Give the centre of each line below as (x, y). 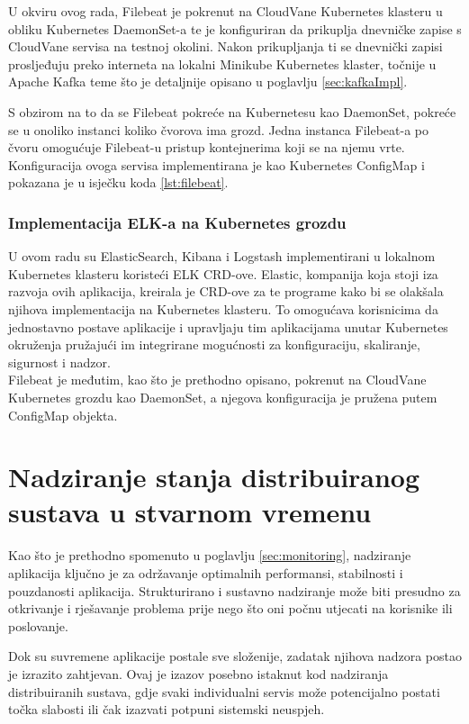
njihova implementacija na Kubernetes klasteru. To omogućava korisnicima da (223, 308)
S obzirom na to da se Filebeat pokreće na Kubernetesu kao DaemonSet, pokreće (232, 111)
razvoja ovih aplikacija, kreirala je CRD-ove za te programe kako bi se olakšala (226, 291)
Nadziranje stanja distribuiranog (214, 477)
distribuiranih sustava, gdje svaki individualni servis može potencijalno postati (224, 691)
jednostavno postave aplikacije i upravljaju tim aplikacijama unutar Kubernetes (228, 326)
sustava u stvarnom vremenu (190, 512)
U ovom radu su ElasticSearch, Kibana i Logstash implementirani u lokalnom (222, 256)
